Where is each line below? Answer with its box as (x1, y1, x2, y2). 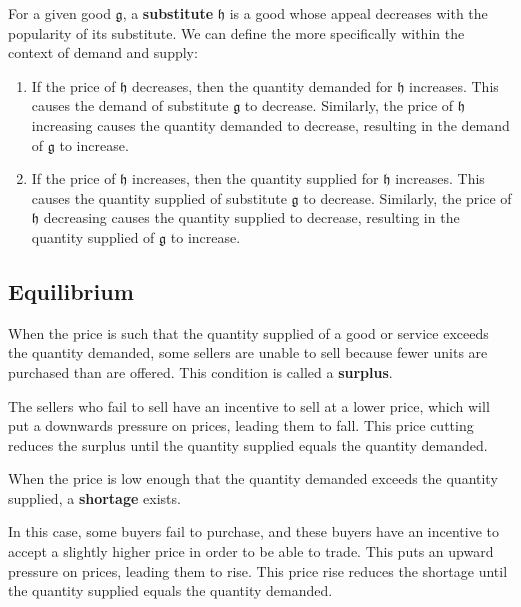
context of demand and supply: (8, 42, 198, 63)
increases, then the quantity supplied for (132, 168, 379, 189)
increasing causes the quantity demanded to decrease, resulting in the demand (31, 114, 510, 135)
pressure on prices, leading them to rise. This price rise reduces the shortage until (8, 560, 508, 581)
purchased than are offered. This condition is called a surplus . (8, 361, 393, 382)
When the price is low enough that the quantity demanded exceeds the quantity (8, 468, 498, 489)
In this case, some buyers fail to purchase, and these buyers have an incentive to (8, 521, 499, 542)
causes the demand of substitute (31, 95, 229, 116)
